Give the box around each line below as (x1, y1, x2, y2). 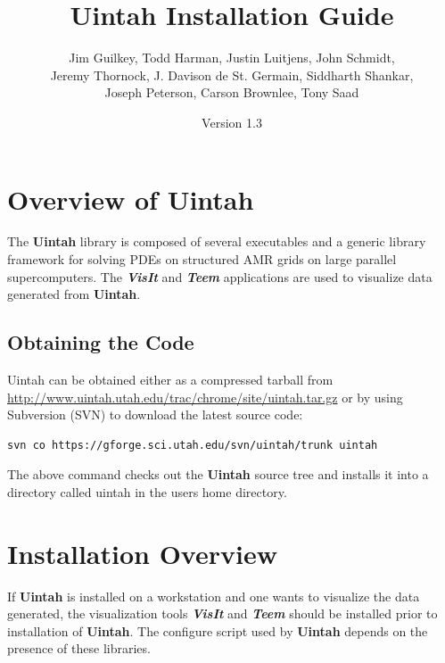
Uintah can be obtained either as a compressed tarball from (7, 370, 334, 389)
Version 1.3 (202, 112, 262, 131)
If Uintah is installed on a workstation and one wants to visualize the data (7, 586, 420, 605)
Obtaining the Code (7, 328, 194, 356)
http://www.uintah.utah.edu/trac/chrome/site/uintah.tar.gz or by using (7, 387, 403, 406)
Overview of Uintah (7, 180, 254, 217)
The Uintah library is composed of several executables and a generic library (7, 232, 426, 251)
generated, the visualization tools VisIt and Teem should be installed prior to (7, 604, 438, 623)
